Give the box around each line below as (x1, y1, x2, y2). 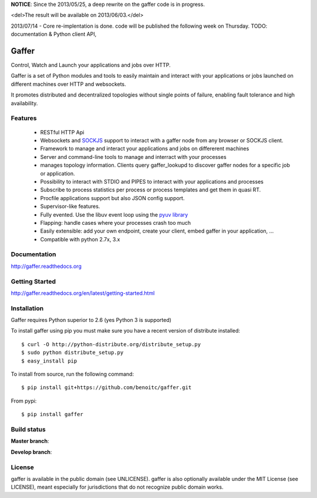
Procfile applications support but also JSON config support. (40, 194, 185, 201)
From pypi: (11, 397, 37, 404)
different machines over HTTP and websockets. (11, 80, 126, 88)
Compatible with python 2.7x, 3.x (40, 235, 120, 243)
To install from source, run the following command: (11, 371, 134, 378)
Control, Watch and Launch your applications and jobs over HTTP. (11, 62, 171, 69)
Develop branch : (11, 448, 52, 456)
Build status (11, 425, 46, 433)
